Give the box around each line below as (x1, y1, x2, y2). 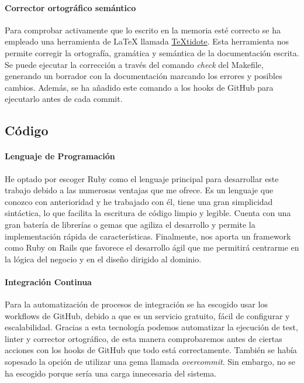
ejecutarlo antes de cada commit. (5, 93, 123, 105)
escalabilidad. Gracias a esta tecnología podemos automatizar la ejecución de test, (5, 321, 298, 333)
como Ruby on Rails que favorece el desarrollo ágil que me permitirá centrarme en (5, 241, 299, 254)
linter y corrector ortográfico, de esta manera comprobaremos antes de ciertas (5, 332, 282, 344)
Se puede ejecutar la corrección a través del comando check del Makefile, (5, 58, 264, 70)
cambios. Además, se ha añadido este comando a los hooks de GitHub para (5, 81, 274, 93)
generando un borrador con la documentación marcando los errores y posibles (5, 70, 282, 82)
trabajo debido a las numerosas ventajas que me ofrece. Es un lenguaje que (5, 184, 274, 196)
